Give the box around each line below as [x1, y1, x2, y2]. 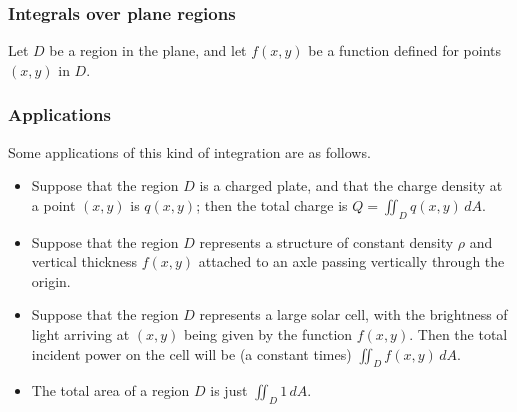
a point [31, 194, 76, 215]
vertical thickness [31, 251, 137, 272]
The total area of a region [31, 380, 190, 401]
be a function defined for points [308, 40, 502, 61]
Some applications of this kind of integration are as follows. [8, 141, 371, 162]
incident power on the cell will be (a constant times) [31, 343, 352, 364]
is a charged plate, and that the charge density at [199, 175, 503, 196]
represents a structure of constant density [199, 231, 454, 252]
